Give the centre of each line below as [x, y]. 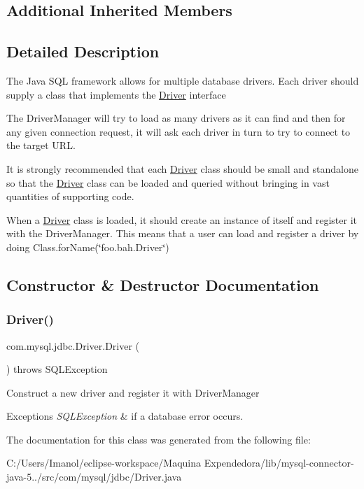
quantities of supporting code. [70, 196]
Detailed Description [83, 51]
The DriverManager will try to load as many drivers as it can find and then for [176, 118]
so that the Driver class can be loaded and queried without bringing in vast [168, 182]
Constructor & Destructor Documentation [163, 284]
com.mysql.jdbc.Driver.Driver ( [73, 345]
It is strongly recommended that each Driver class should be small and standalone [182, 168]
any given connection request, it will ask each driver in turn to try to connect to [178, 131]
